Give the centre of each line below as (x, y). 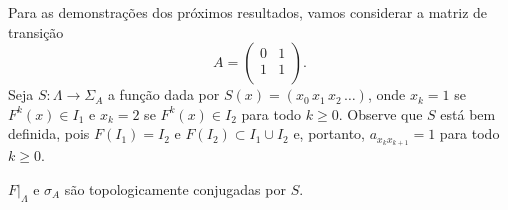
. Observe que (380, 113)
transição (36, 31)
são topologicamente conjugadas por (175, 188)
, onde (386, 94)
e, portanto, (329, 133)
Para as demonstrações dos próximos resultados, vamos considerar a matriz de (248, 12)
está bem (468, 113)
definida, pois (49, 133)
